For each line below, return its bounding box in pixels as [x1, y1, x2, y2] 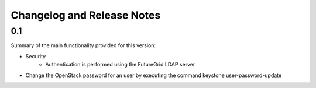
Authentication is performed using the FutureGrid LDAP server [45, 61, 195, 68]
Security [25, 52, 46, 59]
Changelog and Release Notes [11, 9, 161, 22]
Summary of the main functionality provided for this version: [11, 42, 156, 49]
